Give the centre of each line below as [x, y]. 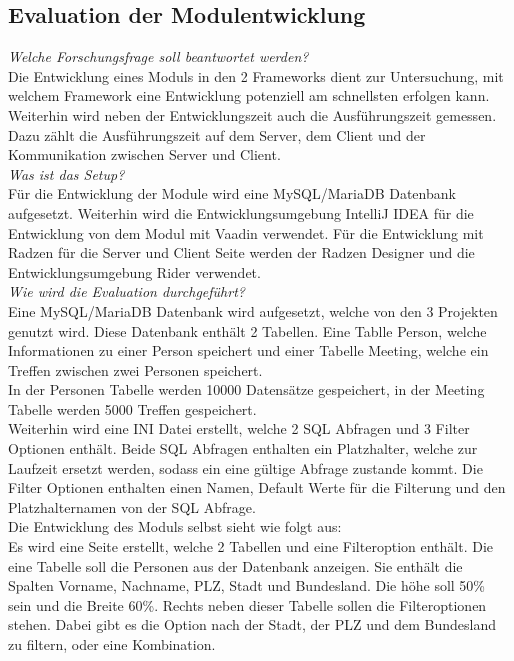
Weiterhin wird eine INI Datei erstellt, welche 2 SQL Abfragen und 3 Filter [239, 428]
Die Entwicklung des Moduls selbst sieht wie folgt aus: [175, 526]
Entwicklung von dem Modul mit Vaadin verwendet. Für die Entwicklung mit [246, 232]
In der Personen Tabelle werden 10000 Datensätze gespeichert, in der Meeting [246, 389]
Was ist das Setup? [66, 173]
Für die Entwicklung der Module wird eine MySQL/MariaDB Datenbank [232, 193]
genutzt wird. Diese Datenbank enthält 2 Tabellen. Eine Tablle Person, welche [247, 330]
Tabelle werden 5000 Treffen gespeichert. [132, 408]
